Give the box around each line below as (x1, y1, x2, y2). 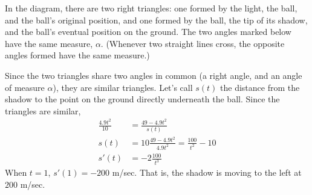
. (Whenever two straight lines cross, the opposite (100, 37, 285, 49)
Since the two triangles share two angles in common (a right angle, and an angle (5, 69, 302, 81)
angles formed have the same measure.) (5, 49, 150, 61)
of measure (5, 81, 45, 93)
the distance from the (220, 81, 300, 93)
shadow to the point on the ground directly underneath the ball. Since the (5, 93, 280, 105)
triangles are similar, (5, 104, 81, 117)
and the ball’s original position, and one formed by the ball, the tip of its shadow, (5, 13, 308, 26)
